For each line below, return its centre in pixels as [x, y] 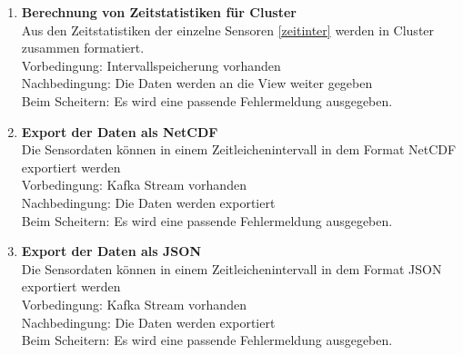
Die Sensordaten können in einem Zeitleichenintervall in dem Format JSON [231, 268]
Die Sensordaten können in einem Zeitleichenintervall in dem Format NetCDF [239, 149]
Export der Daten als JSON [111, 251]
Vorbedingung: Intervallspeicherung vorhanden [151, 65]
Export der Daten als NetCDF [120, 131]
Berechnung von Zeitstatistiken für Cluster [159, 12]
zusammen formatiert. [83, 48]
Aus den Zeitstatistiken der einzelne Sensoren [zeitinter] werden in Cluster [228, 30]
